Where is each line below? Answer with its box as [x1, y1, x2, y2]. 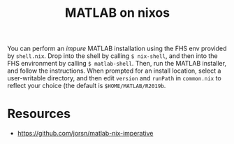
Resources [7, 106, 71, 122]
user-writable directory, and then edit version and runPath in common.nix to [7, 74, 221, 82]
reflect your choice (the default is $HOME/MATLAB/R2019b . [7, 82, 166, 90]
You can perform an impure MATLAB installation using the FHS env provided [7, 44, 227, 53]
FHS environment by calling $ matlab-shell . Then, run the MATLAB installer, [7, 59, 227, 68]
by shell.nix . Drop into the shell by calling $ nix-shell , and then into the [7, 52, 218, 60]
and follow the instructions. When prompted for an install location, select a [7, 66, 221, 75]
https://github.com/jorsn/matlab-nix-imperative [17, 129, 154, 138]
